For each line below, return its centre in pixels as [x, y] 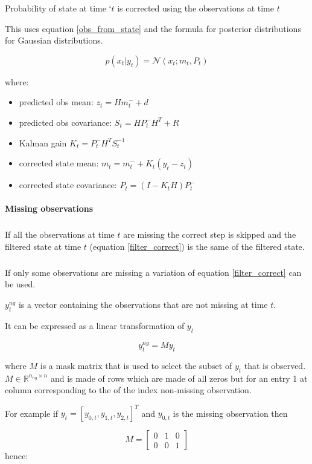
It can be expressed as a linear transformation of [95, 325]
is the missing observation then [230, 413]
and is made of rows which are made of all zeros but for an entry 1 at [179, 378]
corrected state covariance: [68, 185]
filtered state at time [43, 246]
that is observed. [275, 365]
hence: [17, 456]
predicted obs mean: [56, 102]
